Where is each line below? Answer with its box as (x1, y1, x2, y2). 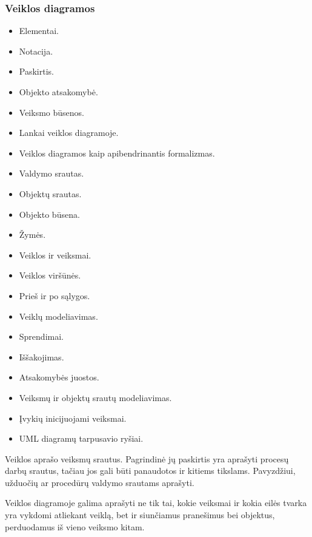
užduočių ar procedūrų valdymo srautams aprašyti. (5, 476, 194, 488)
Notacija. (19, 44, 53, 57)
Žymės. (19, 228, 46, 241)
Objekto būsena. (19, 208, 80, 220)
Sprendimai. (19, 330, 64, 343)
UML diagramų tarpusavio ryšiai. (19, 432, 144, 445)
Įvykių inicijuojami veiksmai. (19, 411, 127, 424)
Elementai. (19, 24, 59, 37)
